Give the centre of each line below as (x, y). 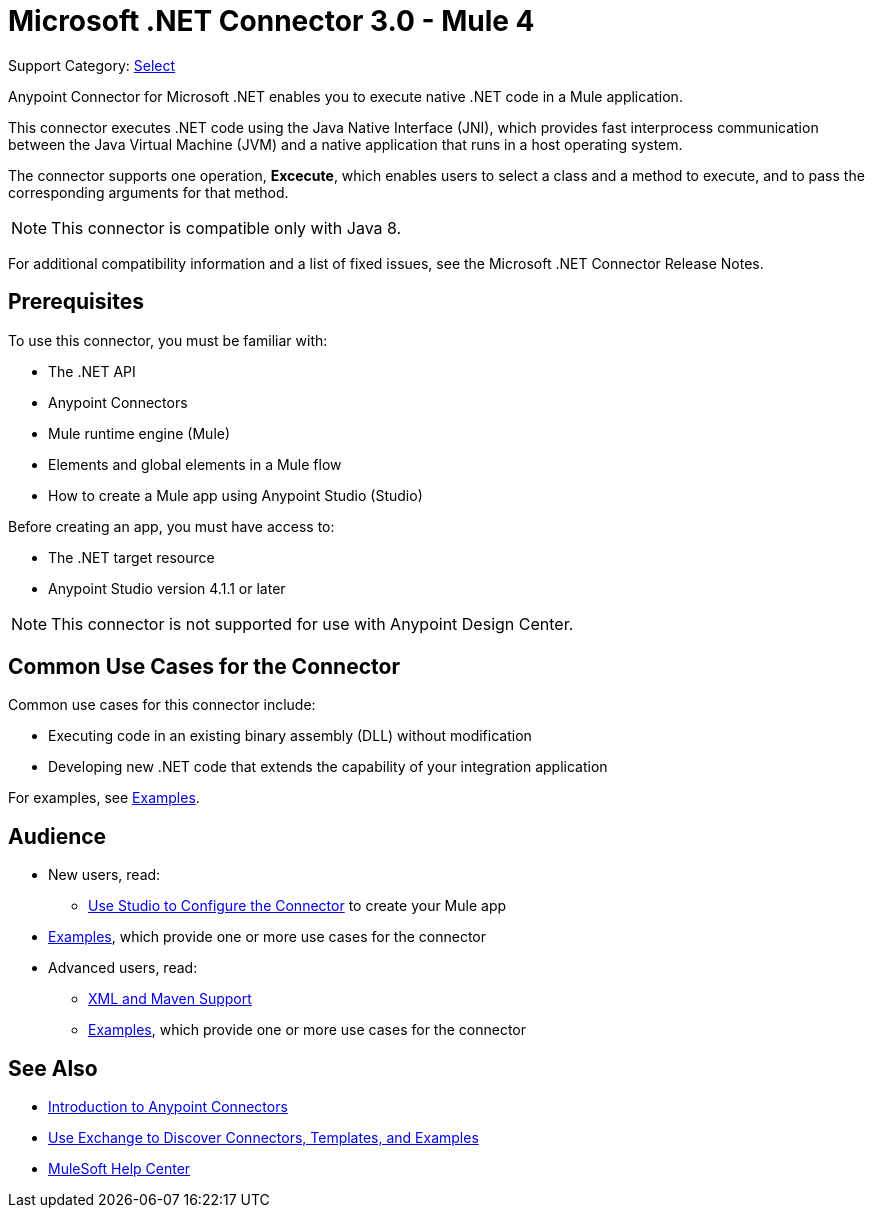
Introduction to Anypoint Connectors (168, 1107)
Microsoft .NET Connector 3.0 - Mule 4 (271, 21)
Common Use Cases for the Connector (204, 667)
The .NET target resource (131, 557)
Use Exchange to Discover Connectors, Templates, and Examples (263, 1138)
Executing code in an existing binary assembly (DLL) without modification (290, 736)
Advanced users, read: (123, 968)
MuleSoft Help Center (119, 1169)
